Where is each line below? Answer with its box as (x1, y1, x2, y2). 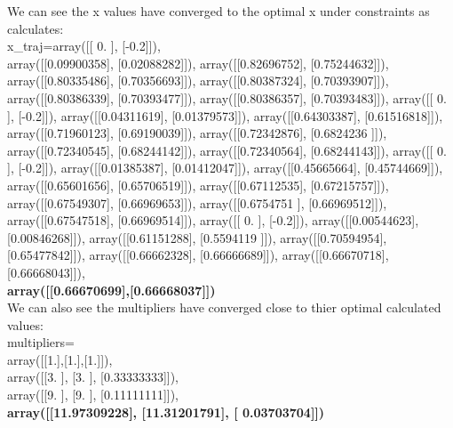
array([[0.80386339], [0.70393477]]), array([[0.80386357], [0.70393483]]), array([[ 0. (7, 88, 447, 107)
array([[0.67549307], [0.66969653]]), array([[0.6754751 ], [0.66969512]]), (7, 193, 387, 212)
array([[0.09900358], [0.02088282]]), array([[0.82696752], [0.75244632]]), (7, 53, 389, 72)
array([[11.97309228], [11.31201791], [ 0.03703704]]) (7, 402, 325, 421)
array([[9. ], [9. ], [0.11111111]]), (7, 385, 179, 404)
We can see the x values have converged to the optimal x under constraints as (7, 2, 430, 20)
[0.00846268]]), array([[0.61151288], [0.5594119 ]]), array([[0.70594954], (7, 228, 387, 246)
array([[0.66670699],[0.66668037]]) (7, 280, 216, 299)
